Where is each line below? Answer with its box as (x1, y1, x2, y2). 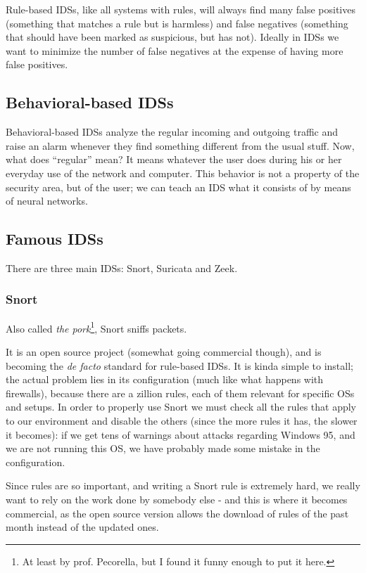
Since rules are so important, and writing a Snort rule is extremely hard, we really (6, 478, 360, 493)
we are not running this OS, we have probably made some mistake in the (6, 441, 320, 456)
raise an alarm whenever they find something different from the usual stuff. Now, (6, 138, 355, 153)
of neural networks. (6, 193, 88, 208)
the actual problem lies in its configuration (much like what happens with (6, 372, 324, 387)
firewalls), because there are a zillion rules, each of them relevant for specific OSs (6, 385, 355, 400)
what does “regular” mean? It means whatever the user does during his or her (6, 152, 342, 167)
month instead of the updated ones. (6, 520, 159, 534)
